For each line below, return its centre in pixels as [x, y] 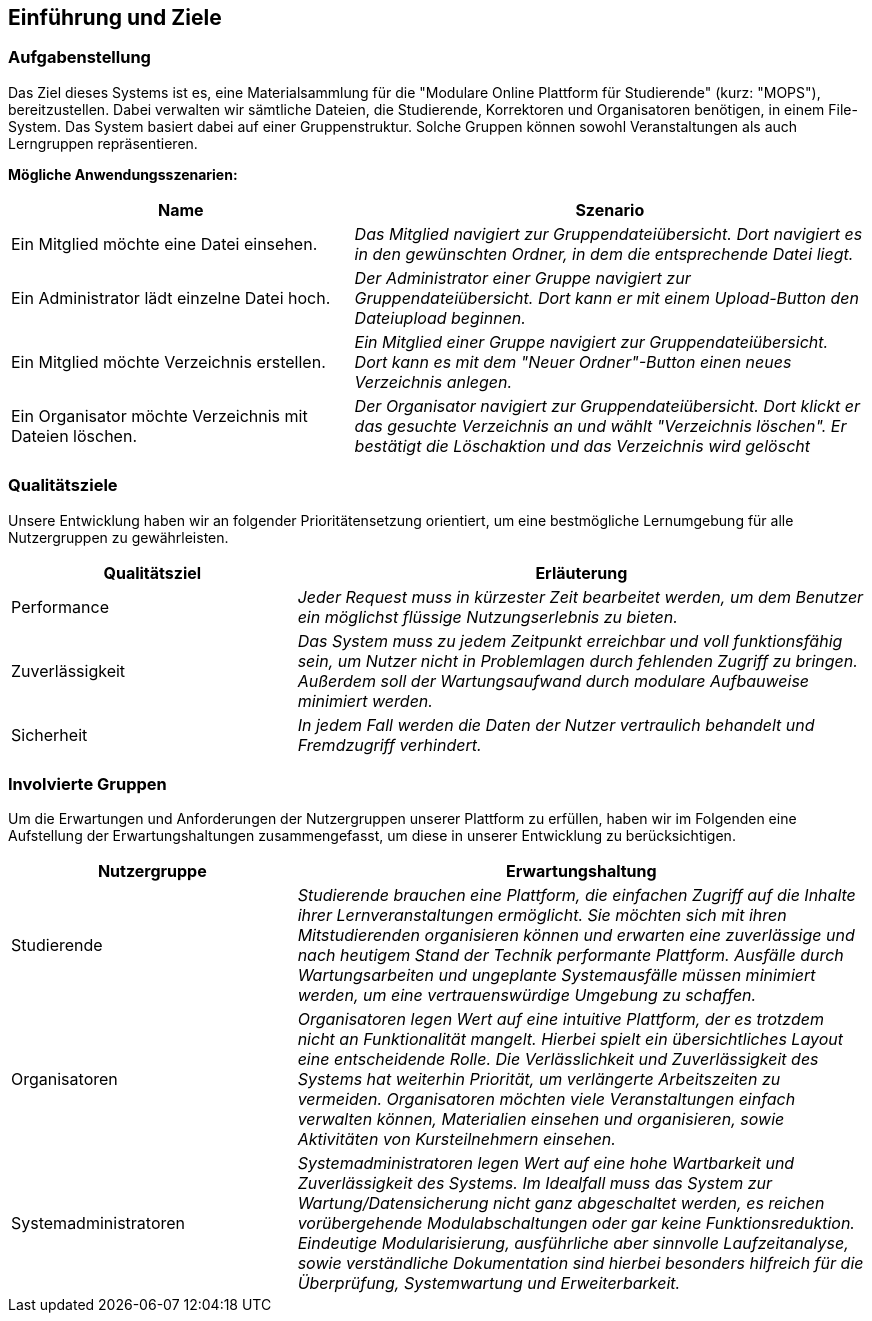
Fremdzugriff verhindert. [389, 744]
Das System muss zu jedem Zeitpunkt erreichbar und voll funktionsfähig [570, 640]
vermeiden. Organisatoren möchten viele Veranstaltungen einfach [546, 1099]
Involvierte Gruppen [87, 783]
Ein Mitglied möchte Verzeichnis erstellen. [168, 361]
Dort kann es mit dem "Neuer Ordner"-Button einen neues [573, 361]
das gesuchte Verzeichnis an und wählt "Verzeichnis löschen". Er [600, 425]
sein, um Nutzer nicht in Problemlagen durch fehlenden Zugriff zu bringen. [577, 660]
